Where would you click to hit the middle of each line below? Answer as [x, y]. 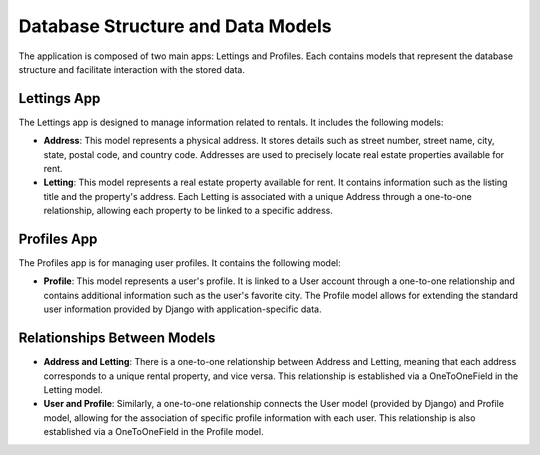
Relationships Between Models [117, 338]
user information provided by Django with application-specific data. [182, 309]
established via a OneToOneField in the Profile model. [153, 432]
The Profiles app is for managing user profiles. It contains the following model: [179, 263]
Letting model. [73, 389]
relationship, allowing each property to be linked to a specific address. [188, 211]
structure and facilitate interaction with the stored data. [131, 69]
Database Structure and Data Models [175, 26]
